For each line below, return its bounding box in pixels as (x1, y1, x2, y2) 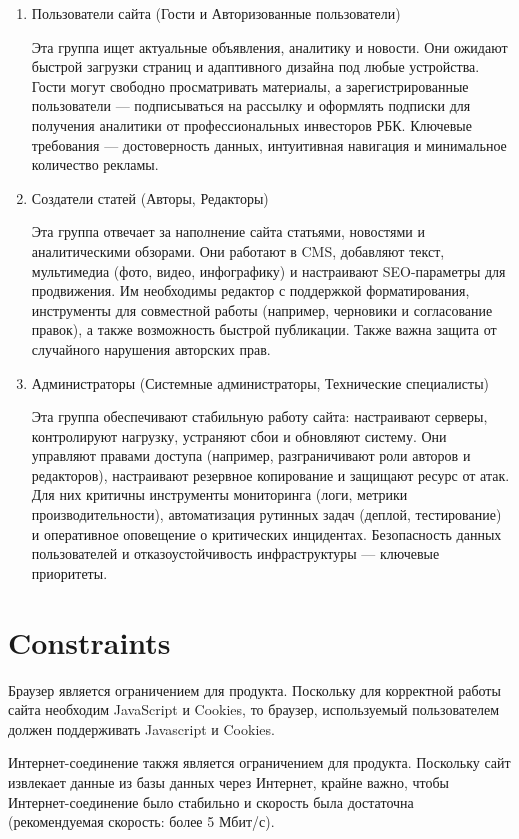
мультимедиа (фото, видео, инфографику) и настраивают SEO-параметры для (31, 260, 506, 281)
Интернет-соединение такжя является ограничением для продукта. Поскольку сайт (8, 752, 511, 773)
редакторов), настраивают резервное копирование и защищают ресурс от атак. (31, 464, 510, 485)
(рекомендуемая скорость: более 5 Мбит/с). (8, 811, 275, 832)
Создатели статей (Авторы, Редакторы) (31, 187, 269, 208)
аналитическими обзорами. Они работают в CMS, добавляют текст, (31, 240, 445, 261)
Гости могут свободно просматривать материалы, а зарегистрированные (31, 75, 469, 96)
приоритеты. (31, 562, 108, 583)
